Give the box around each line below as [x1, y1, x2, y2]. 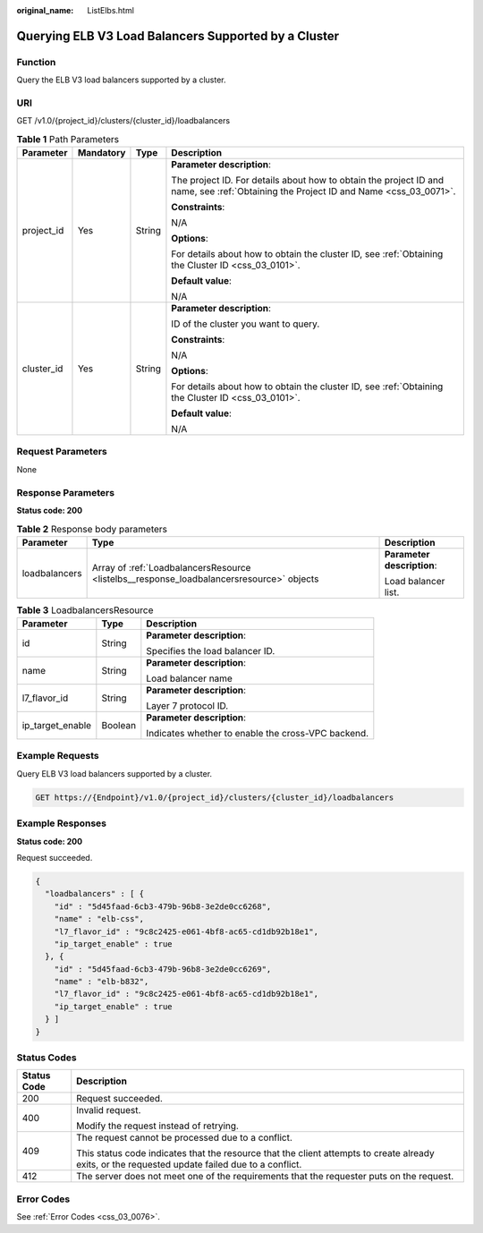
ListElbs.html [87, 5, 134, 15]
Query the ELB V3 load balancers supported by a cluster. [16, 74, 227, 85]
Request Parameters [16, 446, 107, 458]
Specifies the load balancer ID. [146, 645, 275, 658]
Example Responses [16, 817, 107, 829]
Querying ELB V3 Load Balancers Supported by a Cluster [16, 28, 340, 44]
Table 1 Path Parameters [16, 132, 120, 145]
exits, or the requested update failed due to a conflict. [76, 1159, 302, 1171]
